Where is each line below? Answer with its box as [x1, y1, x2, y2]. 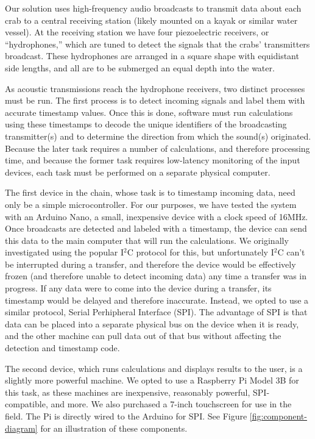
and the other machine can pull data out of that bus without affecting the [5, 329, 281, 342]
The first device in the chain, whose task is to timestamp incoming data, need [5, 186, 296, 199]
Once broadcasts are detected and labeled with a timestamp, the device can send [5, 222, 307, 235]
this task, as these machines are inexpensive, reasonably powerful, [5, 385, 250, 398]
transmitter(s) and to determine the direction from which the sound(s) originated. [5, 129, 311, 142]
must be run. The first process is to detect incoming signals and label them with [5, 94, 305, 107]
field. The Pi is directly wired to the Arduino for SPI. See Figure [5, 410, 247, 422]
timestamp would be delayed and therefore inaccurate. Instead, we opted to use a [5, 293, 309, 306]
